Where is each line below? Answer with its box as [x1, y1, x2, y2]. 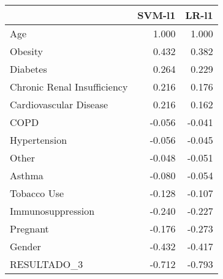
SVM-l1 [137, 8, 176, 22]
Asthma [10, 168, 43, 182]
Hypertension [10, 133, 67, 147]
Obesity [10, 44, 43, 58]
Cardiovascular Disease [10, 97, 108, 111]
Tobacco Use [10, 186, 64, 200]
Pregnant [10, 221, 49, 236]
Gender [10, 239, 41, 253]
